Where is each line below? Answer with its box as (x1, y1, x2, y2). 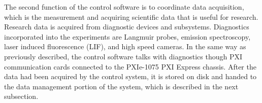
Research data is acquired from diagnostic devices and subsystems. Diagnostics (4, 21, 249, 32)
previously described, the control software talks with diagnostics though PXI (4, 51, 243, 61)
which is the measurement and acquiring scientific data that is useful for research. (4, 11, 258, 22)
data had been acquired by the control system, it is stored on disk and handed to (4, 71, 257, 82)
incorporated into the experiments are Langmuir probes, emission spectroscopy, (4, 31, 251, 42)
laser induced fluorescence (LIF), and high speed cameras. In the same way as (4, 41, 246, 52)
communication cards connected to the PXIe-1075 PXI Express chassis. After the (4, 61, 256, 72)
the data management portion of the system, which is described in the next (4, 81, 239, 91)
